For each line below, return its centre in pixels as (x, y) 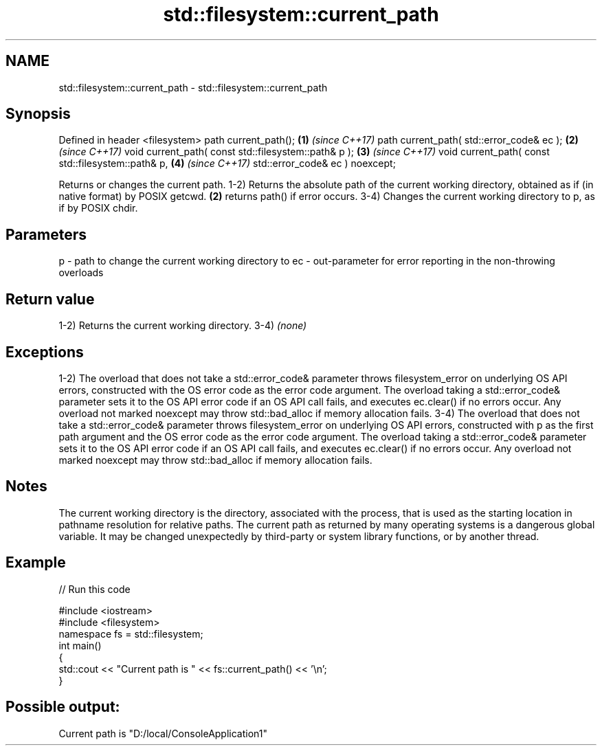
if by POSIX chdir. (98, 208)
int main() (80, 645)
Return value (50, 299)
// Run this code (94, 589)
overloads (81, 273)
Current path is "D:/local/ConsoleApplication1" (163, 733)
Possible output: (63, 707)
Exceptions (45, 352)
